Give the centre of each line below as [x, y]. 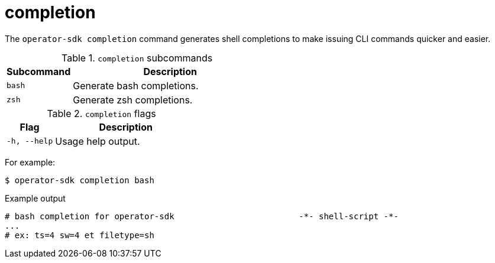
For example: [30, 162]
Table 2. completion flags [101, 113]
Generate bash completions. [136, 85]
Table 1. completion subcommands [137, 58]
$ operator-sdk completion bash [80, 180]
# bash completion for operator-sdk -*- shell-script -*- [202, 216]
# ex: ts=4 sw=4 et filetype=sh [80, 235]
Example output [35, 198]
